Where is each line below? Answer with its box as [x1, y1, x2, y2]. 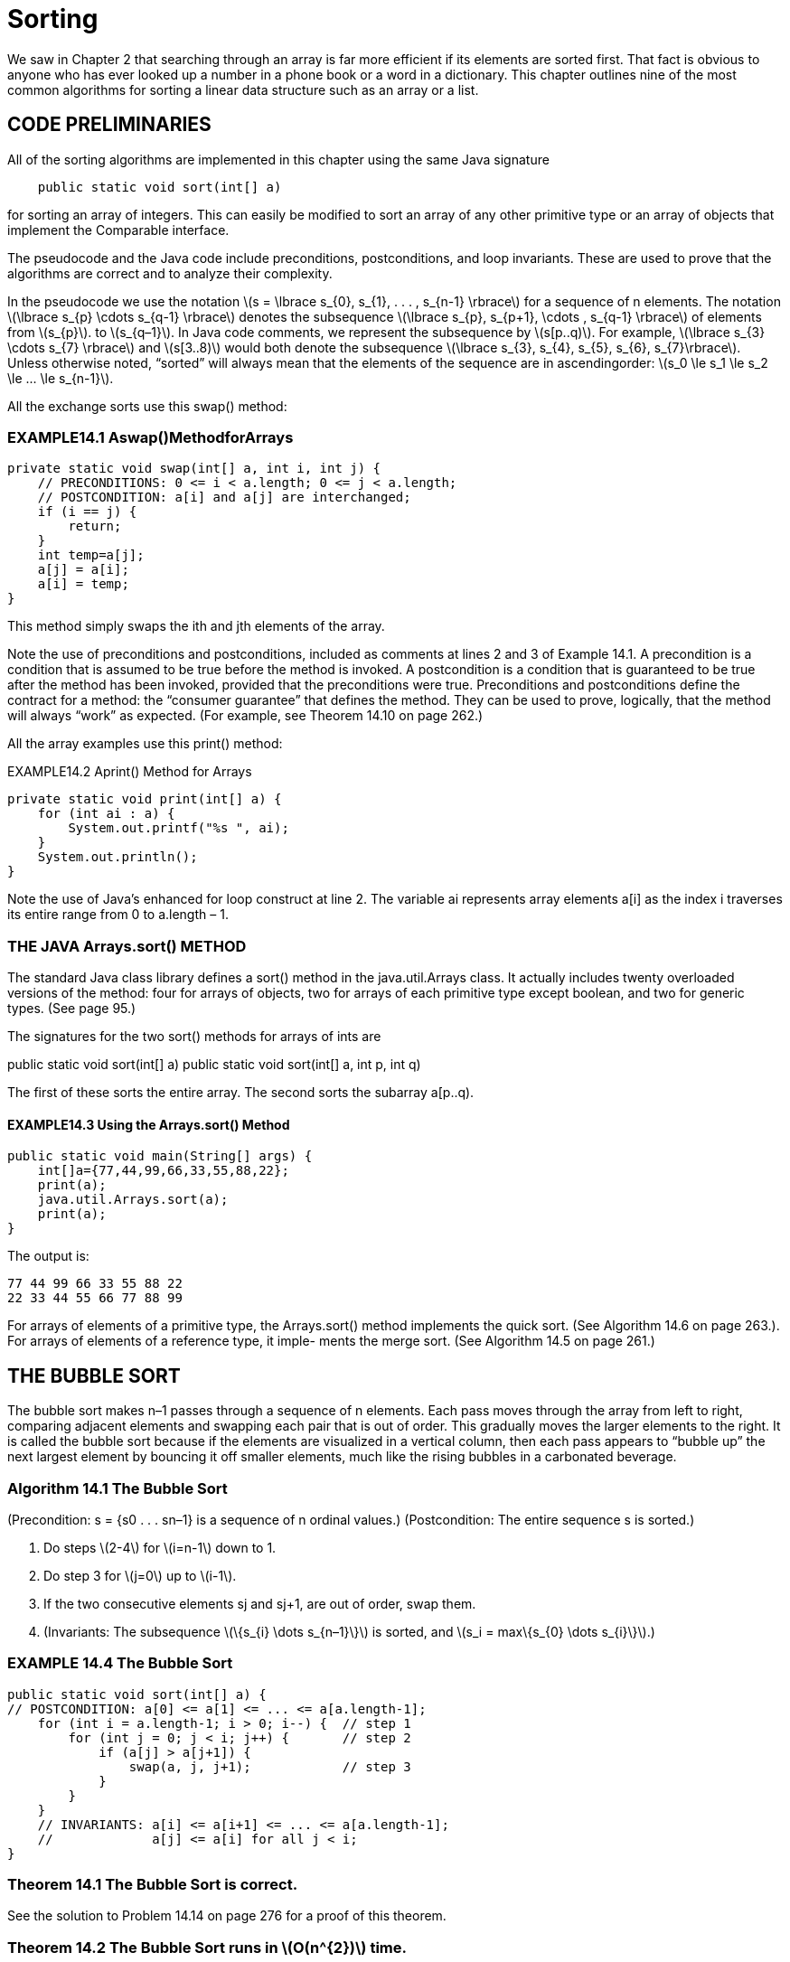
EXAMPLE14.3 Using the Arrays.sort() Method [7, 1116, 290, 1132]
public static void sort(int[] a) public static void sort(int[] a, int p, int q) [7, 1056, 421, 1073]
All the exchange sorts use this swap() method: [7, 398, 287, 414]
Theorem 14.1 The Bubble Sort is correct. [7, 1875, 298, 1894]
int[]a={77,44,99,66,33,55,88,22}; [37, 1163, 289, 1178]
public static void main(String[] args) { [7, 1149, 313, 1164]
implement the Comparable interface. [7, 221, 230, 238]
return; [68, 519, 122, 534]
